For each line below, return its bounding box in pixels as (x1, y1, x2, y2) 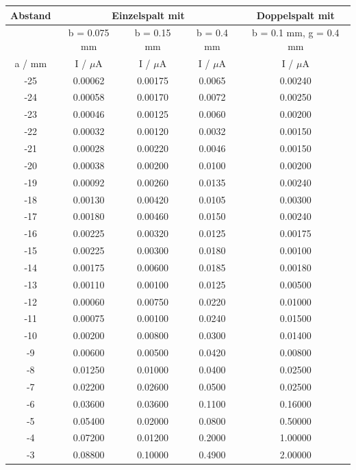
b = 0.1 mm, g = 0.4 (252, 25, 340, 40)
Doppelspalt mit (256, 8, 335, 22)
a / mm (14, 55, 47, 70)
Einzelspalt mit (112, 8, 185, 22)
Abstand (10, 8, 51, 22)
